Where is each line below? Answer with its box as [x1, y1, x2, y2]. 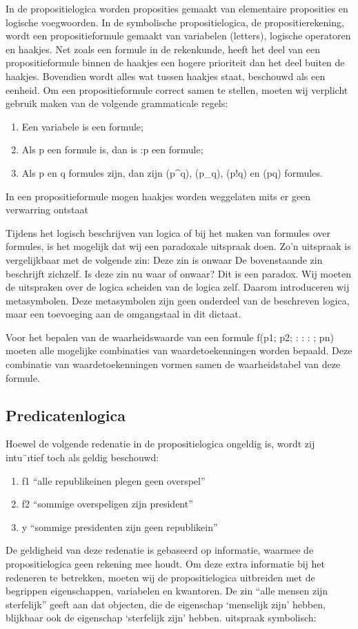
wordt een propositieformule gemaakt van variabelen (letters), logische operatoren [6, 28, 351, 43]
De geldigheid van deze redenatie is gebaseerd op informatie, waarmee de [6, 543, 314, 557]
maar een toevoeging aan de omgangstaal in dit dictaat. [6, 307, 241, 321]
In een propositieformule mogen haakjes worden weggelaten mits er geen [6, 188, 311, 203]
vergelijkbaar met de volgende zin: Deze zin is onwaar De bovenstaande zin [6, 252, 323, 267]
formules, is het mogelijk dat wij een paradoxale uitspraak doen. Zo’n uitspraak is [6, 239, 351, 253]
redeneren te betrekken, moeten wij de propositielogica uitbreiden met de [6, 570, 315, 584]
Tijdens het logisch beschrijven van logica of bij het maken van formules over [6, 225, 330, 240]
